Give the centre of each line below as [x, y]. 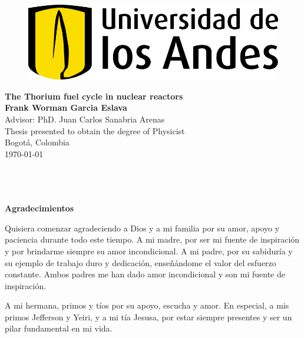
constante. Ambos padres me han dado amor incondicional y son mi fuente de [145, 274]
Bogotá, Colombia [37, 142]
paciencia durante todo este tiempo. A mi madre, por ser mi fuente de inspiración [152, 239]
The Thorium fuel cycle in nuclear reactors [94, 96]
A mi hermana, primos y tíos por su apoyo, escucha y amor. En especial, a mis [147, 305]
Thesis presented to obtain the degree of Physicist [95, 130]
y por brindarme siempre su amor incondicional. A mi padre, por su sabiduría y [149, 251]
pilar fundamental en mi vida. [59, 328]
